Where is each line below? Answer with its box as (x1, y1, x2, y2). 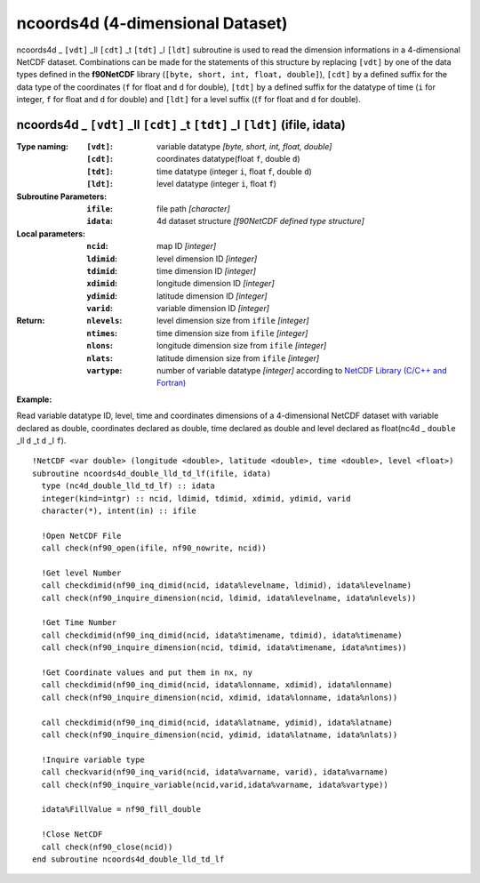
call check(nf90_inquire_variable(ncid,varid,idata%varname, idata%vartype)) (41, 779, 388, 790)
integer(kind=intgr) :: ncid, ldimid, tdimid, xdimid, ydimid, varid (41, 494, 351, 503)
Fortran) (156, 378, 187, 389)
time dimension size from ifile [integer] (156, 327, 308, 338)
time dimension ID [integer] (156, 265, 257, 276)
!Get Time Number (41, 618, 117, 628)
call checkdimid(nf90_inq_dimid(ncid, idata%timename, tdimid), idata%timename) (41, 630, 403, 640)
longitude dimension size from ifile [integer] (156, 341, 327, 351)
